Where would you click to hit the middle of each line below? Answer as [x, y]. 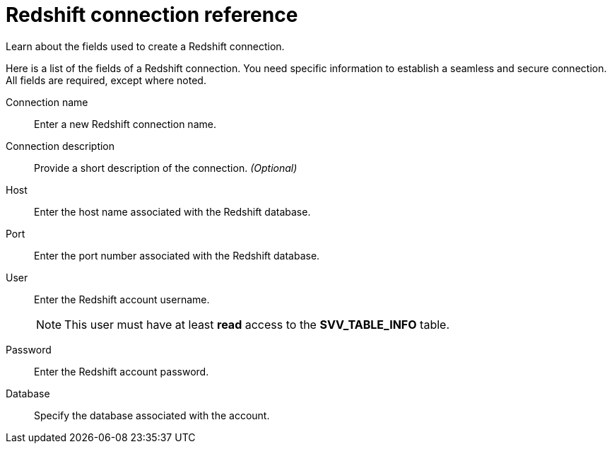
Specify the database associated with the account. [152, 415]
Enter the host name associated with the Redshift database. [172, 211]
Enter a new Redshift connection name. [125, 124]
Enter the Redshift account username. [122, 299]
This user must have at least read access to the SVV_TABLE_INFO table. [257, 324]
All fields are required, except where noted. [106, 80]
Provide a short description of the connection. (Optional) [166, 168]
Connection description [60, 146]
